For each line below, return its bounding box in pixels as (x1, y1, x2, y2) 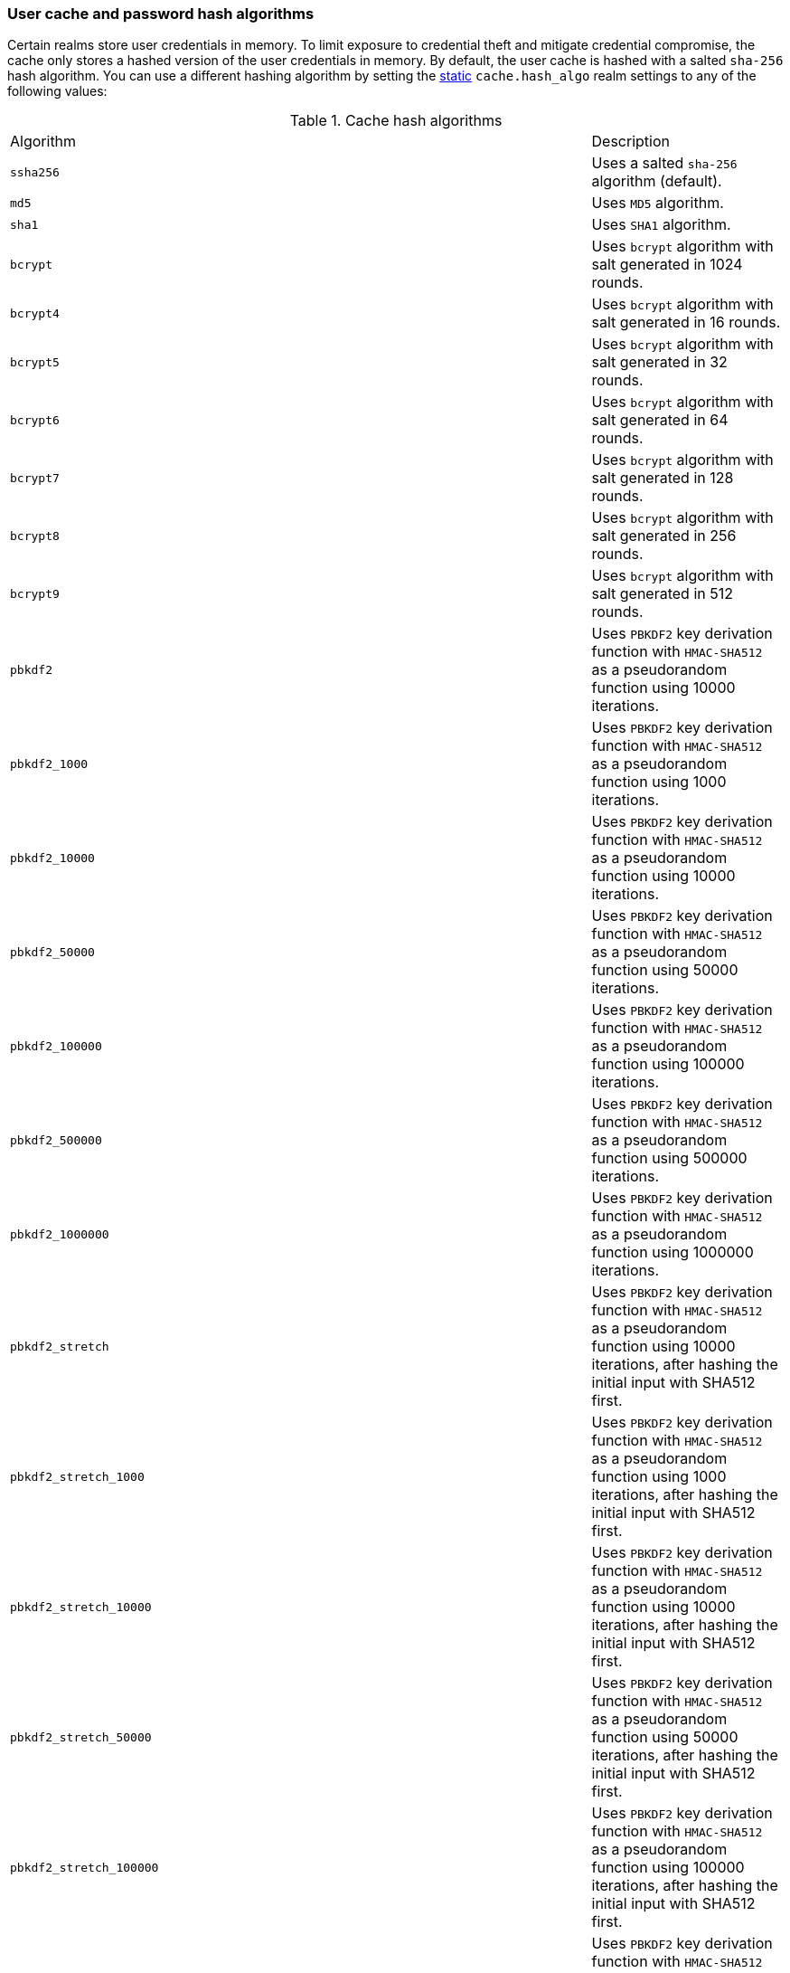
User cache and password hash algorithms (7, 5, 315, 23)
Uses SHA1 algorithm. (591, 215, 731, 234)
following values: (7, 83, 108, 100)
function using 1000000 (591, 1243, 754, 1262)
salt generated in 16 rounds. (591, 313, 781, 332)
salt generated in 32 (591, 353, 728, 372)
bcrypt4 (10, 306, 60, 320)
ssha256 (10, 165, 60, 179)
